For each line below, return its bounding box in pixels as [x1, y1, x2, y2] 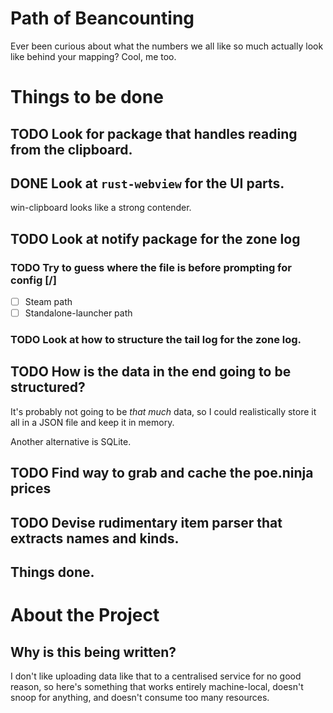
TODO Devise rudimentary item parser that [10, 514, 283, 531]
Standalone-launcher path [24, 307, 133, 319]
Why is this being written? [10, 643, 177, 661]
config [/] [10, 273, 57, 287]
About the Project [10, 604, 160, 627]
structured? [10, 379, 86, 396]
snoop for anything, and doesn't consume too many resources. [10, 692, 270, 704]
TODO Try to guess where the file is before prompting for [10, 260, 292, 274]
